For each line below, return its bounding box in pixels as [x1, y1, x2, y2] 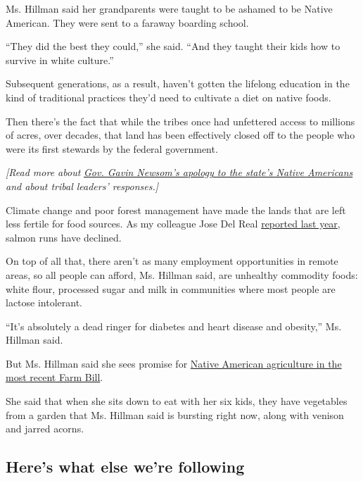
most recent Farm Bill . [6, 370, 103, 385]
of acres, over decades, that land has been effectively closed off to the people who [6, 127, 355, 142]
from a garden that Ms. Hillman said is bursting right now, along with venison [6, 407, 344, 422]
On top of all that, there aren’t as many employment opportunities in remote [6, 254, 338, 268]
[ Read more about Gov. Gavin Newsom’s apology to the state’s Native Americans [6, 165, 353, 180]
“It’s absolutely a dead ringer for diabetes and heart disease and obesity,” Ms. [6, 318, 342, 333]
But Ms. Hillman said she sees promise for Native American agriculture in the [6, 356, 342, 370]
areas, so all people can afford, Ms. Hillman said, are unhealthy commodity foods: [6, 267, 358, 282]
